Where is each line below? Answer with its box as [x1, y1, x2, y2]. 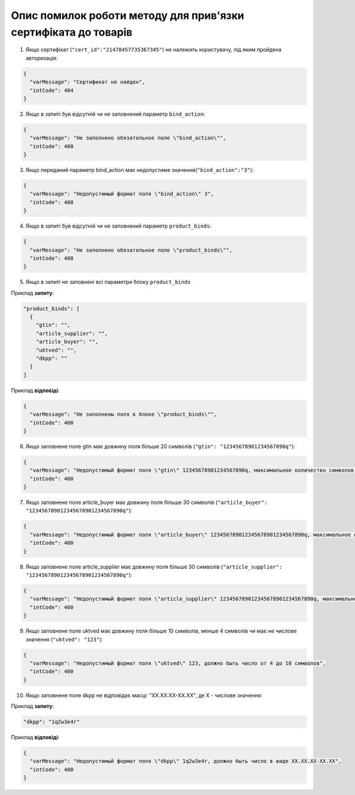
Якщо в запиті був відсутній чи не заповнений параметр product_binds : [25, 222, 212, 229]
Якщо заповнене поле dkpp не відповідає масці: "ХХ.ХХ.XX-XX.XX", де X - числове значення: [25, 691, 263, 699]
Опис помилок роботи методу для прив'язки [11, 9, 244, 22]
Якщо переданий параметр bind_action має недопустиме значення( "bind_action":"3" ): [25, 167, 254, 174]
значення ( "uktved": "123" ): [25, 636, 104, 643]
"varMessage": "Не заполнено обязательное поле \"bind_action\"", [30, 135, 227, 142]
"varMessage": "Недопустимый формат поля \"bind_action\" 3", [30, 190, 214, 197]
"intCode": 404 [30, 87, 74, 94]
